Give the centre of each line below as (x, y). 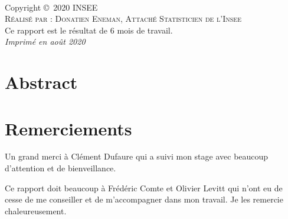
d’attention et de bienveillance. (60, 168)
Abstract (41, 82)
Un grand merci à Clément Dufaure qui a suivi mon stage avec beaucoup (137, 156)
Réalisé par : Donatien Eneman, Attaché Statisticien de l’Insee (123, 19)
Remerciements (68, 128)
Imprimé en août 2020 (45, 42)
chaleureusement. (36, 210)
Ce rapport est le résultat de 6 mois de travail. (89, 30)
